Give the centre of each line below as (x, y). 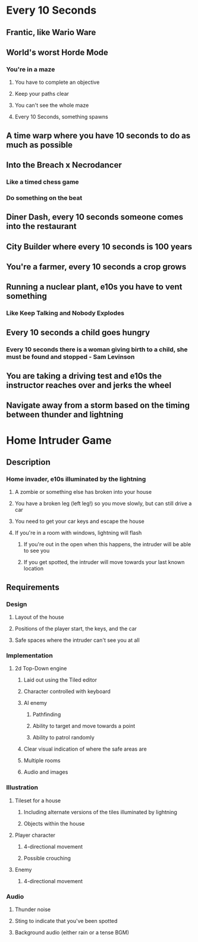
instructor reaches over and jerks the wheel (89, 385)
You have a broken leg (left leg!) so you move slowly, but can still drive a (103, 503)
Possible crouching (47, 858)
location (34, 569)
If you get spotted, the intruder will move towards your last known (104, 562)
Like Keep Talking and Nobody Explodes (65, 313)
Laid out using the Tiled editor (60, 680)
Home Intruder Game (59, 440)
